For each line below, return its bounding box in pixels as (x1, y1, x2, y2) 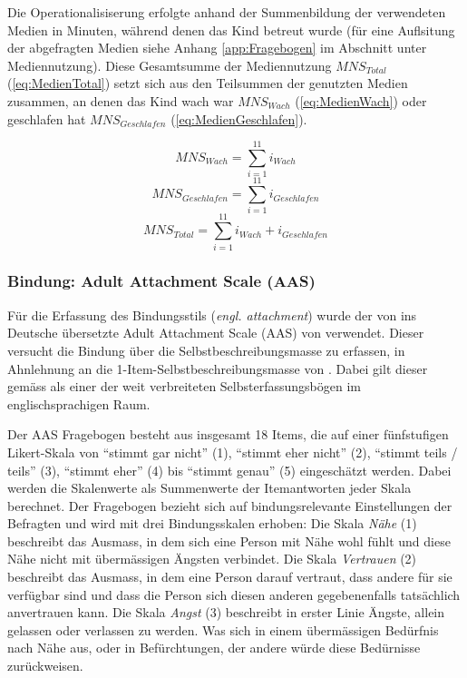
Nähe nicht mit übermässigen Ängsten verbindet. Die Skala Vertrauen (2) (7, 549, 417, 568)
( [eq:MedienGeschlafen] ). (170, 109, 307, 128)
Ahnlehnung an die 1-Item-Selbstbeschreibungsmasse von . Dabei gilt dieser (7, 359, 428, 378)
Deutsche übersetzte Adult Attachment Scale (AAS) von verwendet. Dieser (7, 323, 424, 342)
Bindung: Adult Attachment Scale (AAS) (7, 270, 316, 292)
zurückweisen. (7, 656, 83, 675)
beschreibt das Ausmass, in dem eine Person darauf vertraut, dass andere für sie (7, 567, 452, 586)
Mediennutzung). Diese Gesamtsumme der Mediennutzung (7, 55, 332, 74)
